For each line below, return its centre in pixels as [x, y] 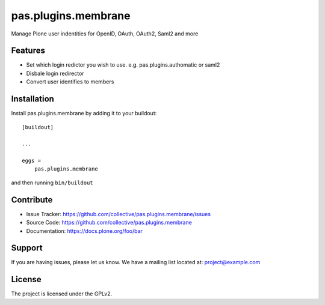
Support [27, 248]
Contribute [32, 200]
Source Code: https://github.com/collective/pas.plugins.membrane [109, 223]
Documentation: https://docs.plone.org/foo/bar [84, 231]
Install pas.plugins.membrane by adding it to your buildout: [84, 113]
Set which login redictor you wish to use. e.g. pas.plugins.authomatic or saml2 [123, 65]
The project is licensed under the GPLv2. [62, 294]
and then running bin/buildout [52, 183]
